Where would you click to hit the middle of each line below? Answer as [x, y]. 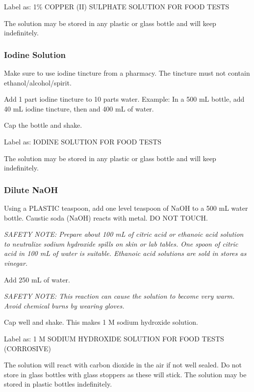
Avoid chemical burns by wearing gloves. [64, 305]
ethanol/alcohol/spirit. [38, 82]
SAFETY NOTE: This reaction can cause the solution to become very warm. [119, 296]
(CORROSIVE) [27, 348]
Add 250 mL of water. [37, 279]
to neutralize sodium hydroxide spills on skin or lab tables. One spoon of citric [121, 243]
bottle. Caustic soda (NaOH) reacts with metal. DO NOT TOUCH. [106, 217]
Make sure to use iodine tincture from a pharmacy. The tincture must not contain [127, 73]
